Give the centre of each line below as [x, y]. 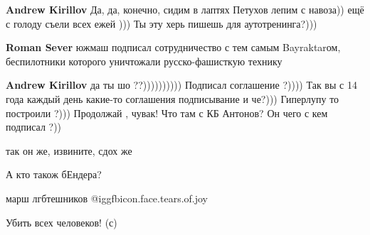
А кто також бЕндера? [54, 174]
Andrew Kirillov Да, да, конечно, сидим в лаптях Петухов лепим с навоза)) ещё [185, 9]
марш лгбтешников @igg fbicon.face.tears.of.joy [107, 198]
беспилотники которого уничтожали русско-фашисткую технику [144, 61]
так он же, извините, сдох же [69, 150]
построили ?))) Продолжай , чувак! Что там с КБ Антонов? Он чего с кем [167, 113]
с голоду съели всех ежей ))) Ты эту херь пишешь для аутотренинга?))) [162, 23]
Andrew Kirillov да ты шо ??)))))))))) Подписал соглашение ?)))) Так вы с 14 [181, 85]
